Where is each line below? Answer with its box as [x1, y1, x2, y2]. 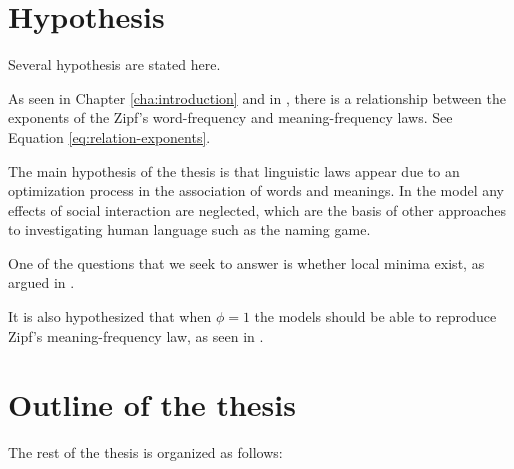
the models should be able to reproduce [254, 306, 497, 327]
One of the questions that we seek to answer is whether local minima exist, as [8, 252, 485, 273]
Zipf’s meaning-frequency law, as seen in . [8, 325, 264, 346]
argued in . [8, 272, 75, 293]
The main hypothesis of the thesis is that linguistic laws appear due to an [8, 160, 460, 181]
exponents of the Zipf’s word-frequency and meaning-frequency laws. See [8, 107, 453, 128]
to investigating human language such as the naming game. [8, 219, 371, 240]
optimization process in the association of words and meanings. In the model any [8, 180, 504, 201]
